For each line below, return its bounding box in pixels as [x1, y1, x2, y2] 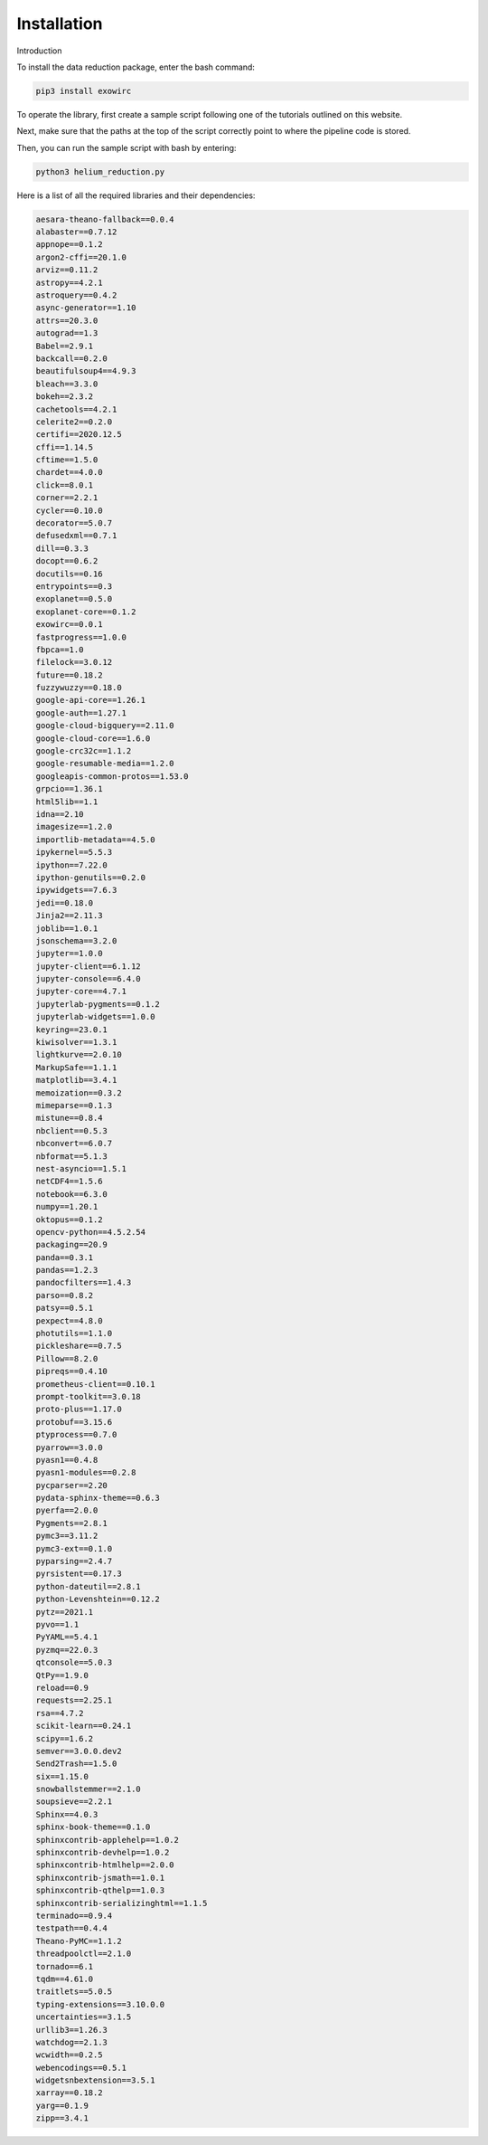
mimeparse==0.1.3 [35, 1100, 113, 1110]
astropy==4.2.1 [35, 277, 103, 288]
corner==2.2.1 [35, 493, 99, 503]
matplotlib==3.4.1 [35, 1075, 117, 1086]
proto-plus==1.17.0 [35, 1404, 122, 1415]
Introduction [16, 45, 62, 56]
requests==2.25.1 [35, 1695, 113, 1705]
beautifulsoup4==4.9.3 [35, 366, 136, 376]
